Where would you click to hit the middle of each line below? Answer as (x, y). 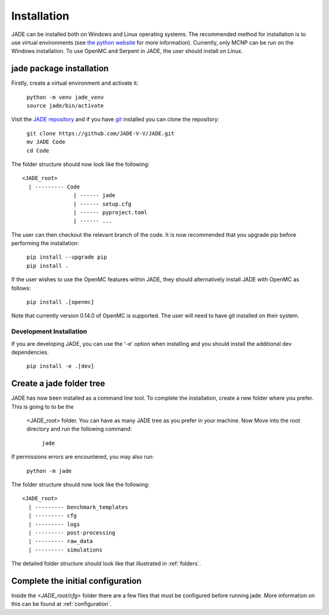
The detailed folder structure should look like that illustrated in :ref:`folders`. (106, 564)
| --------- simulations (65, 550)
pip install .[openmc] (60, 302)
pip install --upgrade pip (67, 257)
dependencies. (30, 352)
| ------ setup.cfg (102, 204)
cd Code (38, 150)
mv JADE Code (46, 142)
